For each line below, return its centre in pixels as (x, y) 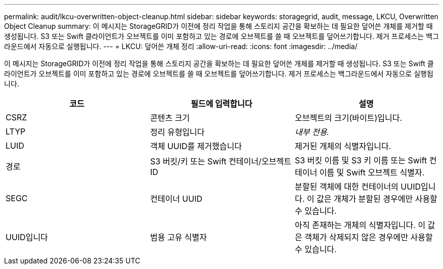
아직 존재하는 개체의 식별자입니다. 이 (360, 225)
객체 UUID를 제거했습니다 (196, 146)
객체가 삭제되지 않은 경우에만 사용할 (369, 237)
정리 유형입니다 (177, 132)
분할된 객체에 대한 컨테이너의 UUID (358, 187)
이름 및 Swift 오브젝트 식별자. (372, 172)
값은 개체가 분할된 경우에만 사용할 (377, 199)
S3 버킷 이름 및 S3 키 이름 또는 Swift (361, 160)
